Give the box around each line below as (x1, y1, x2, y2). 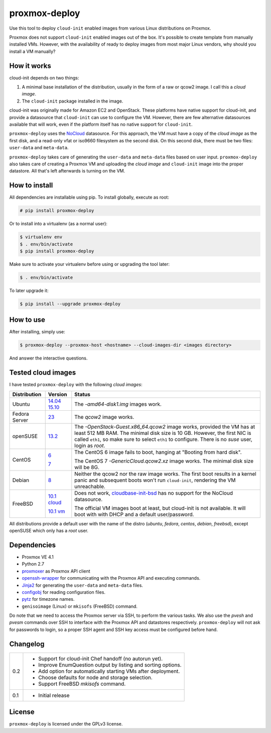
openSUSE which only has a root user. (9, 528, 89, 534)
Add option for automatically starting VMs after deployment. (38, 668, 180, 675)
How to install (9, 181, 53, 190)
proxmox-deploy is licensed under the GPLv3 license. (9, 721, 123, 727)
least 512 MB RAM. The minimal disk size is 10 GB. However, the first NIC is (74, 429, 251, 436)
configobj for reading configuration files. (22, 589, 105, 595)
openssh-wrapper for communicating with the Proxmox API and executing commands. (22, 575, 201, 581)
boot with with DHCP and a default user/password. (74, 511, 194, 518)
